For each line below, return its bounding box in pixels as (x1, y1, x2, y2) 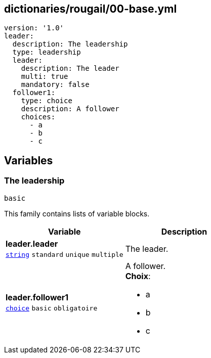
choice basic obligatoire (6, 304, 98, 312)
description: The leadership (12, 40, 128, 49)
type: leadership (12, 48, 81, 57)
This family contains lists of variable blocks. (4, 209, 150, 218)
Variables (4, 154, 53, 167)
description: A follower (21, 105, 119, 113)
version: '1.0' (4, 24, 64, 32)
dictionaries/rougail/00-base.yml (4, 3, 177, 15)
